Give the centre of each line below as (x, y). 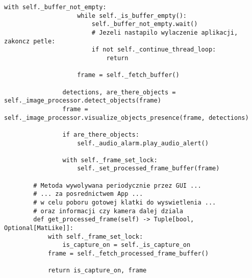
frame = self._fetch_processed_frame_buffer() (128, 254)
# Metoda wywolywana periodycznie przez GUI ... (117, 185)
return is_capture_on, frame (97, 271)
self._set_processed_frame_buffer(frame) (148, 169)
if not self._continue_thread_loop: (154, 50)
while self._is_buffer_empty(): (132, 16)
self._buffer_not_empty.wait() (145, 24)
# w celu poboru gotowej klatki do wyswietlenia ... (125, 203)
